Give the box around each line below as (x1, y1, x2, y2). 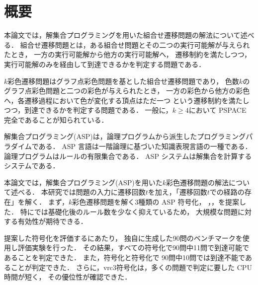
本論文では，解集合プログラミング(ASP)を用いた (4, 177, 163, 187)
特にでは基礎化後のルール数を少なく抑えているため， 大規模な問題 (20, 206, 238, 216)
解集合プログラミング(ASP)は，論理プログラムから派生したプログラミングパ (4, 131, 253, 142)
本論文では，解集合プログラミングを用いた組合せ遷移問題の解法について (4, 30, 241, 40)
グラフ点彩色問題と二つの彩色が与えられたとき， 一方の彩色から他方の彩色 (4, 85, 250, 96)
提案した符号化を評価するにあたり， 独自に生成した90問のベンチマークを (4, 232, 243, 243)
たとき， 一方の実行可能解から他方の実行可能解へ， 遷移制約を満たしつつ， (4, 49, 251, 60)
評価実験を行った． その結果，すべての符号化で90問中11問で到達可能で (17, 242, 250, 253)
